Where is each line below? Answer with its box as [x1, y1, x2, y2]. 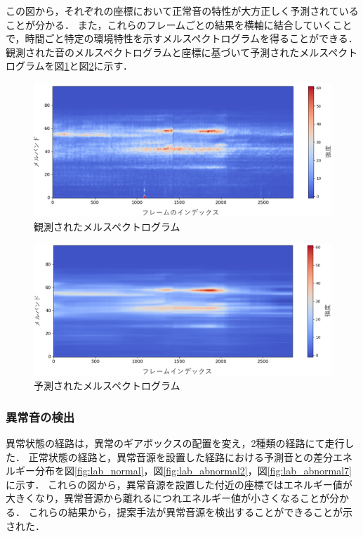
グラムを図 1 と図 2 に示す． [15, 58, 133, 73]
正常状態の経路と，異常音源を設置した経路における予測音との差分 [28, 449, 333, 464]
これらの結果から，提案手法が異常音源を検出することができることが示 [28, 504, 352, 519]
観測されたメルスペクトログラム [34, 219, 180, 234]
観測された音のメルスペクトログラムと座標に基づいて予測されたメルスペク [6, 44, 348, 59]
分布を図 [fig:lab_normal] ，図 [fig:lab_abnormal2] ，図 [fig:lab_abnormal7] [34, 463, 352, 478]
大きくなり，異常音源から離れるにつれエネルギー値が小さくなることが [6, 491, 330, 505]
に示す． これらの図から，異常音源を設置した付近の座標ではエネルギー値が [6, 477, 352, 491]
